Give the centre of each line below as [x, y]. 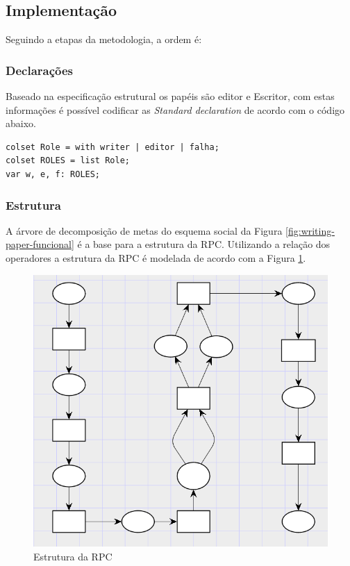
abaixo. [21, 123]
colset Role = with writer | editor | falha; [112, 147]
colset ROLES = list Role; [68, 161]
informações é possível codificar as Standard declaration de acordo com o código [175, 109]
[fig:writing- [310, 230]
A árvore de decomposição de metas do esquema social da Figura [144, 230]
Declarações [40, 70]
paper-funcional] [40, 244]
